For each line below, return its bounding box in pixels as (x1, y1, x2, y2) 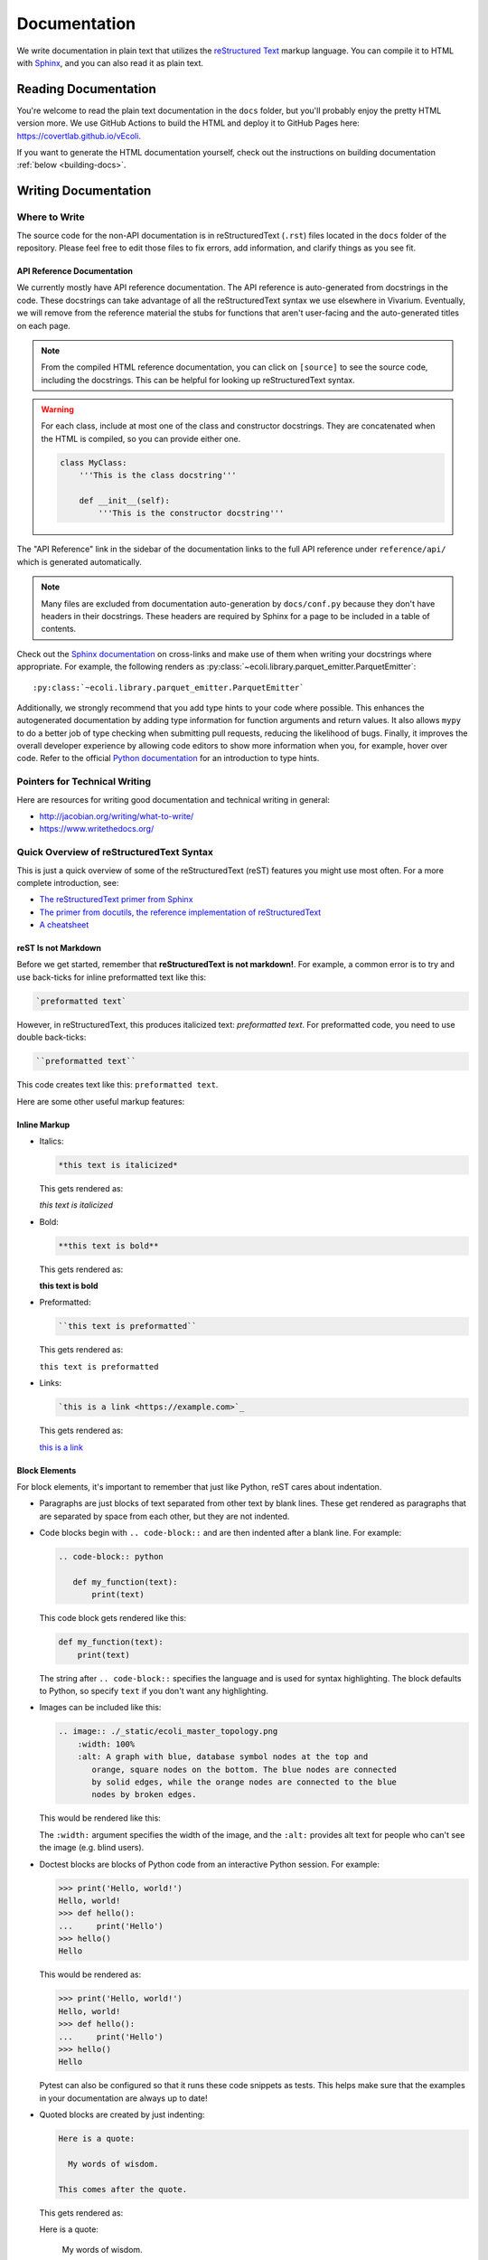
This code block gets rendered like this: (39, 1613, 187, 1624)
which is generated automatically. (16, 556, 142, 567)
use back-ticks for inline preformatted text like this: (16, 972, 207, 983)
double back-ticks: (16, 1031, 87, 1043)
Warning (41, 404, 74, 415)
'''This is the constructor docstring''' (98, 508, 285, 519)
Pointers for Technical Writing (16, 776, 152, 788)
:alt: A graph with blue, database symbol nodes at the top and (77, 1752, 369, 1762)
